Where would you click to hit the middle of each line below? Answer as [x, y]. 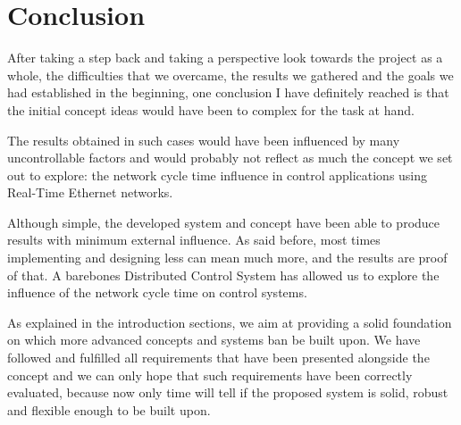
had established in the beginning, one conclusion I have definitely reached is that [228, 92]
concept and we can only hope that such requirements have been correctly [210, 375]
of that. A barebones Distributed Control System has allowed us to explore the [223, 275]
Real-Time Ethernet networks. [90, 192]
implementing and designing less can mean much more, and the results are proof [227, 258]
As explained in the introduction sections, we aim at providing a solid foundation [230, 322]
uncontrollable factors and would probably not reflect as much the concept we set [230, 158]
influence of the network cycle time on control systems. [157, 292]
